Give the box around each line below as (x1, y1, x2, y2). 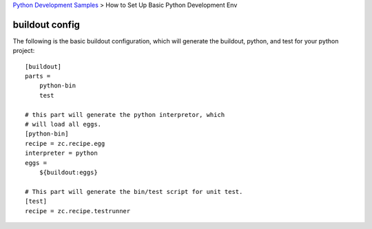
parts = (25, 72, 51, 80)
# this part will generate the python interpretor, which (25, 111, 225, 118)
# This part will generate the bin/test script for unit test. (25, 188, 243, 195)
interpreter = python (25, 149, 98, 157)
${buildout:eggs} (39, 168, 98, 176)
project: (12, 47, 35, 55)
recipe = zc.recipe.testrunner (25, 207, 131, 215)
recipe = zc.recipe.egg (25, 140, 105, 147)
